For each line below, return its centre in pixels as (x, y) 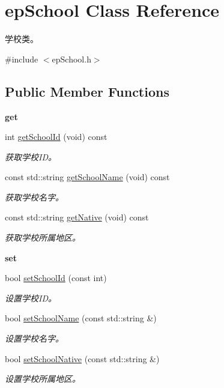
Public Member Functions (87, 91)
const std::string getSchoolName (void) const (87, 177)
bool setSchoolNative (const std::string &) (82, 358)
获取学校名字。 (34, 197)
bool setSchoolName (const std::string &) (81, 318)
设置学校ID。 (31, 298)
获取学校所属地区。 (43, 238)
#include (22, 59)
